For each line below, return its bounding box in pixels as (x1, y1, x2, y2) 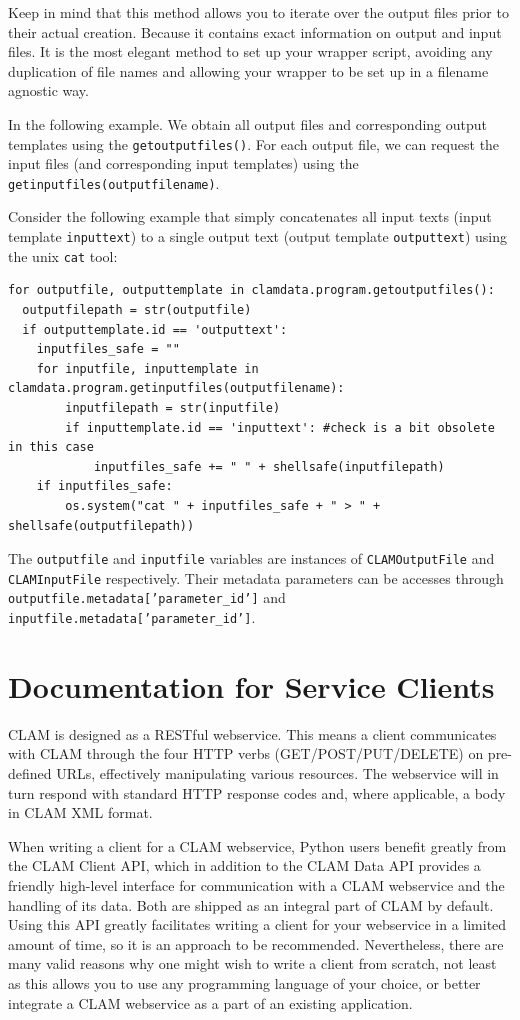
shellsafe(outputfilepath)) (8, 518, 195, 533)
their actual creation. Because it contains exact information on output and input (8, 21, 502, 42)
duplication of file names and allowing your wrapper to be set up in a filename (8, 60, 489, 81)
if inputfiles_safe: (36, 479, 173, 494)
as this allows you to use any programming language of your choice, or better (8, 972, 481, 993)
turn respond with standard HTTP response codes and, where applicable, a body (8, 782, 506, 803)
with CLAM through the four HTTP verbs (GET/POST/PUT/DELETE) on (8, 743, 484, 764)
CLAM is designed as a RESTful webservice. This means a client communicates (8, 723, 497, 744)
